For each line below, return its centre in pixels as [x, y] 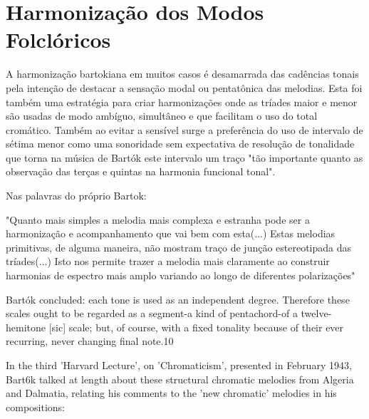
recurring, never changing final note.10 [90, 341]
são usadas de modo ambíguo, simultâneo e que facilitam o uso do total [162, 116]
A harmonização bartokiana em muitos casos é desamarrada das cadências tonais [182, 74]
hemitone [26, 327]
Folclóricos [58, 40]
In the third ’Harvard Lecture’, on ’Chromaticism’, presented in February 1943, [179, 365]
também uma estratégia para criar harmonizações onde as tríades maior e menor [182, 102]
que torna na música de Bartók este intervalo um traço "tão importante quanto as [184, 157]
